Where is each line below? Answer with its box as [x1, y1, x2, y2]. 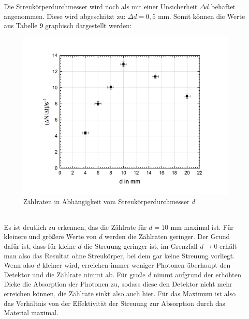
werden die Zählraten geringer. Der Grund [104, 231, 230, 241]
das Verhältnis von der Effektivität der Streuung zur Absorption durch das [4, 298, 225, 308]
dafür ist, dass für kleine [4, 240, 76, 251]
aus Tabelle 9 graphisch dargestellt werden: [4, 20, 132, 31]
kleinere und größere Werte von [4, 231, 97, 241]
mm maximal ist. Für [170, 222, 234, 232]
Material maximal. [4, 307, 59, 318]
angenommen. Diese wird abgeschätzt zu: [4, 11, 126, 21]
